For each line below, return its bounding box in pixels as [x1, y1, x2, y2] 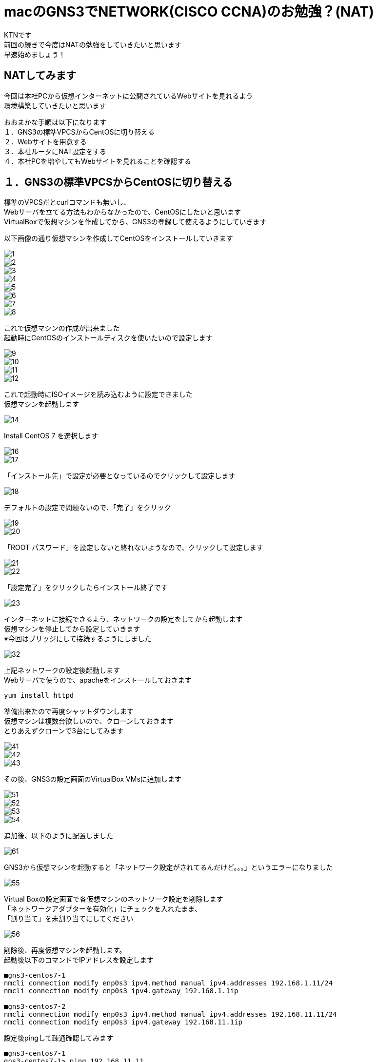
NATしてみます [4, 69, 77, 82]
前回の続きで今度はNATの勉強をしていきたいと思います [4, 40, 181, 49]
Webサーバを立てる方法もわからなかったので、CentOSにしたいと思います [4, 208, 241, 216]
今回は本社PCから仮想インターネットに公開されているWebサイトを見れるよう [4, 91, 253, 100]
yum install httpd [4, 691, 74, 700]
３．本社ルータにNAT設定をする [4, 147, 107, 156]
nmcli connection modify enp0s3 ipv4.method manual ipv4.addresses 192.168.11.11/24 [4, 1010, 337, 1019]
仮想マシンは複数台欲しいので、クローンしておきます [4, 717, 174, 726]
